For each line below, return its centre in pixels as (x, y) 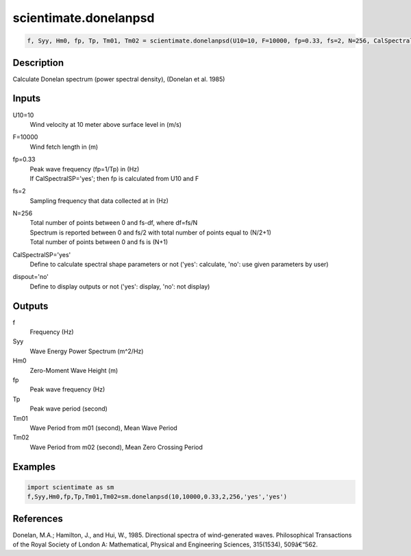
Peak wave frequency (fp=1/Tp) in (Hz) (85, 169)
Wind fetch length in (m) (64, 147)
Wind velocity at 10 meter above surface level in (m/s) (105, 124)
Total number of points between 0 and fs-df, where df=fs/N (114, 223)
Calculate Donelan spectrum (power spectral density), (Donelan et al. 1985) (119, 79)
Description (38, 63)
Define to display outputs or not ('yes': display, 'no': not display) (120, 286)
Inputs (27, 98)
